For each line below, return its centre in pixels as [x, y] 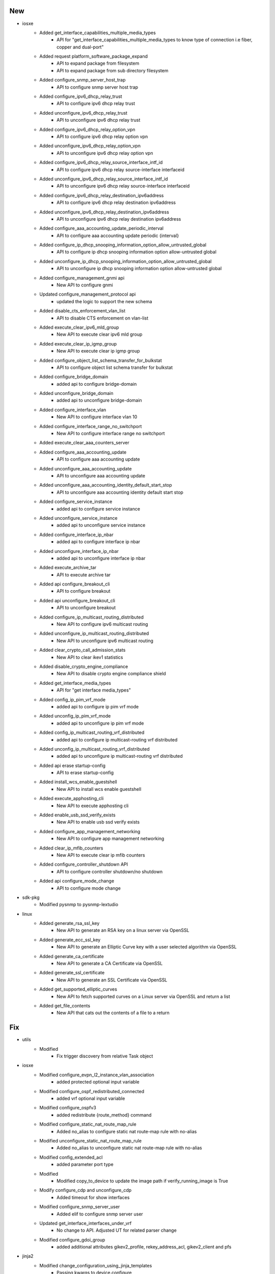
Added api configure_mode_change [77, 881]
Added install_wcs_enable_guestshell [78, 782]
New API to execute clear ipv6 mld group [100, 334]
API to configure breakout [84, 591]
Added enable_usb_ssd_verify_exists [77, 815]
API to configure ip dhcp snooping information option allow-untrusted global [136, 252]
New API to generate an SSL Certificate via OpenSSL [112, 980]
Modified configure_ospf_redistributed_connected [92, 1091]
